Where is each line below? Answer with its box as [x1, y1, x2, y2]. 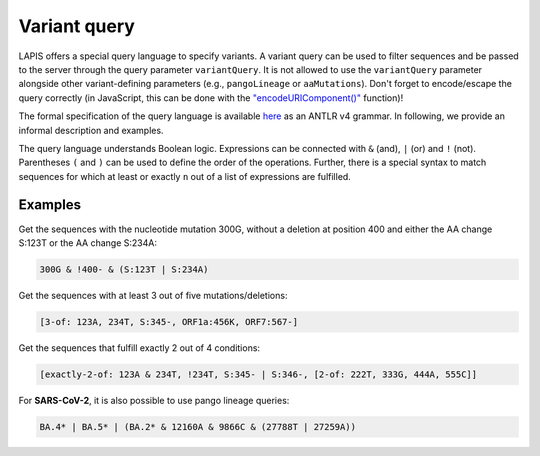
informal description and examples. [18, 124, 164, 136]
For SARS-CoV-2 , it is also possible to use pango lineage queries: [18, 394, 290, 406]
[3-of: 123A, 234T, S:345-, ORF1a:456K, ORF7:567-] [39, 316, 299, 327]
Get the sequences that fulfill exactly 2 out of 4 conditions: [18, 341, 260, 354]
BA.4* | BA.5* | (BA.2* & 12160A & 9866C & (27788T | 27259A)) [39, 421, 357, 432]
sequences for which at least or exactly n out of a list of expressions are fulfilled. [18, 170, 352, 182]
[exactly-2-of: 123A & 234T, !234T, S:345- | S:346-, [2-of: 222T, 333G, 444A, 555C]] [39, 368, 478, 380]
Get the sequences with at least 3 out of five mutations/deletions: [18, 289, 288, 301]
